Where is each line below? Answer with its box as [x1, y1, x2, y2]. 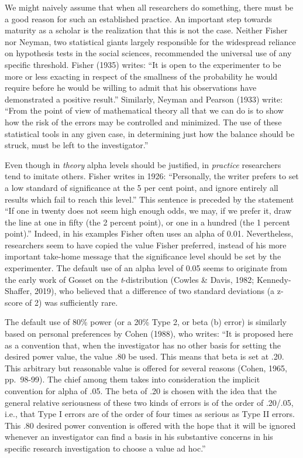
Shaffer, [5, 285, 32, 297]
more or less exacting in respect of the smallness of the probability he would [5, 70, 278, 82]
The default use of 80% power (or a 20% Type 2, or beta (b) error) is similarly [5, 316, 287, 328]
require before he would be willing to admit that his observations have [5, 81, 257, 94]
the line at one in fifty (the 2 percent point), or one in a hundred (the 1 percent [5, 216, 290, 228]
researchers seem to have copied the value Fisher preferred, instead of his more [5, 238, 287, 251]
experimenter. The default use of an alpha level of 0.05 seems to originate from [5, 262, 287, 274]
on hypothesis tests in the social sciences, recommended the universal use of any [5, 47, 292, 59]
